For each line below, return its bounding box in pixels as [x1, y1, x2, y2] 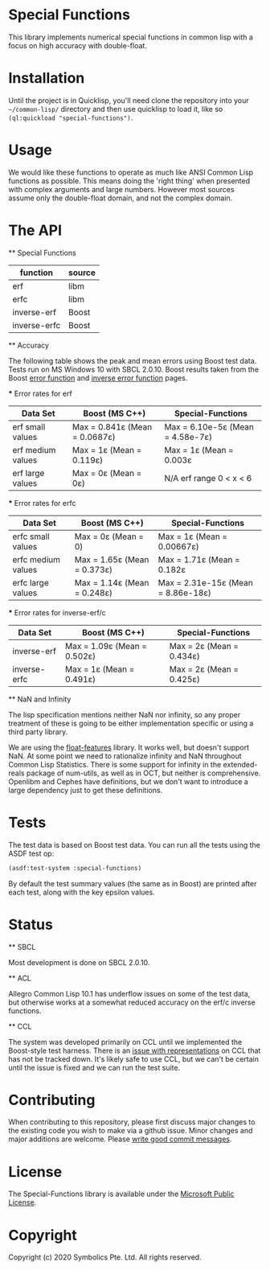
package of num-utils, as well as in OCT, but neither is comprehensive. [26, 768, 261, 778]
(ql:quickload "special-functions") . [8, 113, 133, 122]
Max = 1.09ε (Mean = [64, 640, 147, 651]
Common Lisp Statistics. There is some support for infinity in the [8, 759, 222, 769]
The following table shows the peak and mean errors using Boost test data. [8, 356, 257, 365]
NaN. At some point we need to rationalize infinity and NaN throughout [8, 750, 243, 761]
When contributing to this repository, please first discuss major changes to [8, 1117, 256, 1127]
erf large [12, 467, 45, 479]
